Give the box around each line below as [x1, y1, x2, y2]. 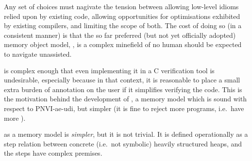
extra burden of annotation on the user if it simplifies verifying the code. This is [4, 84, 242, 94]
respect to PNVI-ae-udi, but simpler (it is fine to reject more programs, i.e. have [4, 103, 244, 113]
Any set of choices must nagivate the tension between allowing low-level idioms [4, 1, 239, 11]
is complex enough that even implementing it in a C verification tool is [4, 65, 215, 75]
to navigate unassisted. [4, 48, 72, 59]
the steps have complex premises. [4, 148, 102, 158]
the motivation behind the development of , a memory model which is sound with [4, 94, 247, 104]
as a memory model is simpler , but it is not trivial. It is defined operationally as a [4, 129, 248, 139]
